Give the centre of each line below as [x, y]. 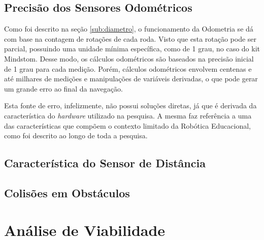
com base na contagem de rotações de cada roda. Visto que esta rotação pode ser [130, 38]
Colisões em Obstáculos [67, 192]
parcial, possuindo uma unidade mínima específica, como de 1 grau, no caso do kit [132, 49]
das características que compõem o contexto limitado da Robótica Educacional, [128, 125]
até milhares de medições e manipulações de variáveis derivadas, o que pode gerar [131, 79]
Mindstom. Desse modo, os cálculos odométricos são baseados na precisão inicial [129, 58]
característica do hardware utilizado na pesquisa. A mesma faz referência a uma [128, 115]
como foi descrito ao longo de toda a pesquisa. [76, 136]
